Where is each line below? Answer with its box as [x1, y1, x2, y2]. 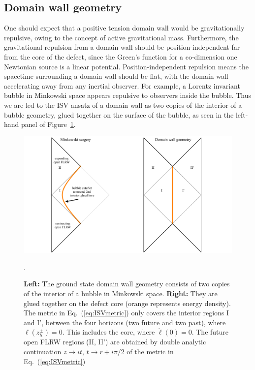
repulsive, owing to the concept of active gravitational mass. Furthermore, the [4, 32, 239, 42]
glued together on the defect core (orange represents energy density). [24, 298, 231, 308]
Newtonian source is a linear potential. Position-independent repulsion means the [4, 61, 249, 71]
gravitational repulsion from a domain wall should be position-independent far [4, 42, 240, 52]
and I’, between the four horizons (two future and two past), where [24, 317, 226, 327]
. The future [191, 327, 229, 337]
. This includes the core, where [62, 327, 155, 337]
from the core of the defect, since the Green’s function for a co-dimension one [4, 51, 237, 62]
